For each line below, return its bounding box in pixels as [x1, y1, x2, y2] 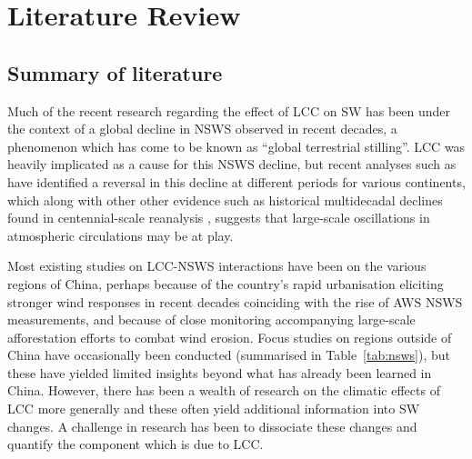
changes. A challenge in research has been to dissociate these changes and [7, 416, 417, 435]
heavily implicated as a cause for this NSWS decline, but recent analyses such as [7, 155, 457, 174]
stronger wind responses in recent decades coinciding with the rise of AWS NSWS [7, 292, 463, 311]
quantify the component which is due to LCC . [7, 434, 264, 454]
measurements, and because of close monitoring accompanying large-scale [7, 310, 416, 329]
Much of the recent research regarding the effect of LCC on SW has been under [7, 101, 451, 120]
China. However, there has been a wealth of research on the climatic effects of [7, 381, 440, 400]
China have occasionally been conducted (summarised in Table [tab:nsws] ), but [7, 345, 450, 364]
